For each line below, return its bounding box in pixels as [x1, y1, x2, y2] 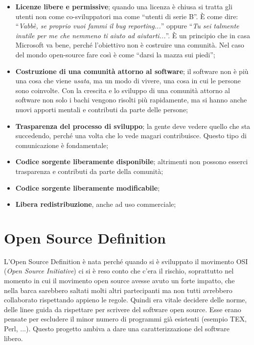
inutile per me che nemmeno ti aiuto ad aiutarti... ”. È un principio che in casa [15, 30, 251, 40]
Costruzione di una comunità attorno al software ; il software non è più [15, 66, 249, 76]
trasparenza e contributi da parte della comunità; [15, 166, 163, 176]
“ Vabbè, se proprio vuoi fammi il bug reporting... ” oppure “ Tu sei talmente [15, 21, 239, 31]
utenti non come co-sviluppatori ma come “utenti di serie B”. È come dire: [15, 11, 238, 21]
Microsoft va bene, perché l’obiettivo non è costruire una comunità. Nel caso [15, 40, 244, 50]
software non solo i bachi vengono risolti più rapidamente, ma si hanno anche [15, 95, 247, 105]
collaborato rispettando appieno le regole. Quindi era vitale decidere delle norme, [4, 295, 247, 305]
